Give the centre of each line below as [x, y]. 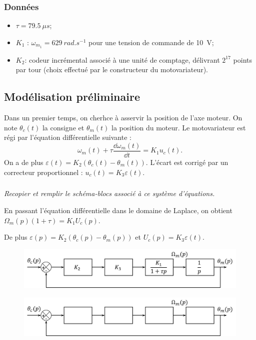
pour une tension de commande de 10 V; [151, 42]
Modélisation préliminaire [72, 97]
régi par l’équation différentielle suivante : [68, 137]
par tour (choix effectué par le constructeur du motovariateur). [112, 69]
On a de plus [24, 162]
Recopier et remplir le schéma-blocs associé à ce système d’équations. [109, 193]
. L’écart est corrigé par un [187, 162]
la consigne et [63, 127]
